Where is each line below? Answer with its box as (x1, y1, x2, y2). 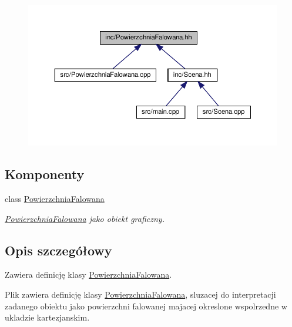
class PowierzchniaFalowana (5, 193, 105, 205)
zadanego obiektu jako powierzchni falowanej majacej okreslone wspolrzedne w (5, 299, 287, 312)
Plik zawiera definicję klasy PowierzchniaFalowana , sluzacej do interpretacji (5, 288, 276, 301)
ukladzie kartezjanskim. (5, 311, 90, 323)
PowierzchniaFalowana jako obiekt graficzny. (5, 212, 165, 224)
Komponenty (5, 165, 85, 183)
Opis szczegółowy (5, 241, 112, 259)
